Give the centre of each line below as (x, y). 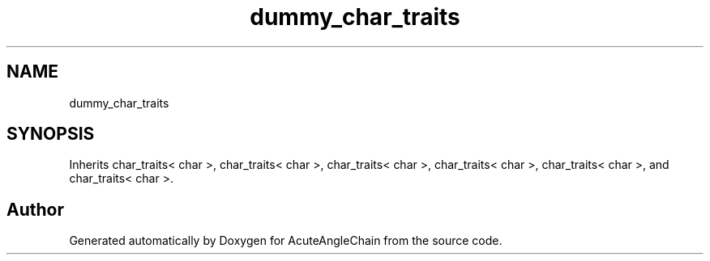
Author (35, 209)
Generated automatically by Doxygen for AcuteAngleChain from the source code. (286, 241)
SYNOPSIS (51, 134)
